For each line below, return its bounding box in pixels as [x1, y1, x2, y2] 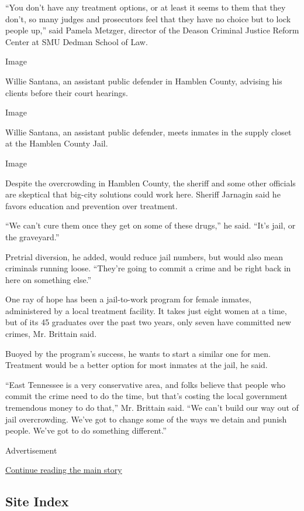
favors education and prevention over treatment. [5, 199, 178, 212]
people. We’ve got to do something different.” [5, 424, 167, 437]
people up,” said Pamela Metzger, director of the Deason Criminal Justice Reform [5, 24, 299, 36]
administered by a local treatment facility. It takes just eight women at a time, [5, 304, 287, 316]
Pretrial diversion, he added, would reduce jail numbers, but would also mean [5, 250, 284, 263]
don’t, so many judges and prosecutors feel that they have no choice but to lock [5, 12, 291, 25]
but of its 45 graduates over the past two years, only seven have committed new [5, 316, 291, 328]
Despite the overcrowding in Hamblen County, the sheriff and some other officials [5, 176, 296, 189]
